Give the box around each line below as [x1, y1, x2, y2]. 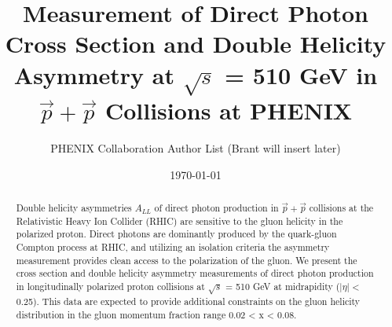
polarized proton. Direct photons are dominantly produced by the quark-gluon [16, 227, 337, 241]
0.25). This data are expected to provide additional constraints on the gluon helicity [16, 294, 361, 307]
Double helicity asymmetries [16, 200, 132, 214]
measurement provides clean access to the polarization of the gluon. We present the [16, 253, 357, 266]
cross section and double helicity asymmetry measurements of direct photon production [16, 266, 374, 280]
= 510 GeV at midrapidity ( [225, 279, 340, 292]
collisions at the [309, 200, 374, 214]
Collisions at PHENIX [104, 94, 353, 127]
